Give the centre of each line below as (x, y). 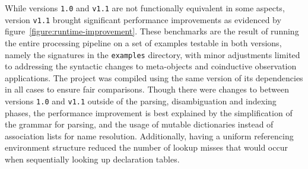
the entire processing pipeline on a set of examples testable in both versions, (143, 42)
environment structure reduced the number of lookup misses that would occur (146, 147)
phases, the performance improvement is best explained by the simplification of (149, 112)
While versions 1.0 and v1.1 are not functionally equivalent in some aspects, (145, 8)
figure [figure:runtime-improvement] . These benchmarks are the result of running (152, 31)
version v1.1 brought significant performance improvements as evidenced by (143, 19)
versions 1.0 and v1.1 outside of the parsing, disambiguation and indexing (141, 101)
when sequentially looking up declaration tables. (92, 159)
